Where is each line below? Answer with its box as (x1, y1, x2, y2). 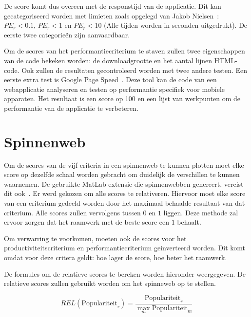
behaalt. (177, 217, 201, 227)
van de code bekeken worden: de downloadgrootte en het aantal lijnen (4, 55, 212, 65)
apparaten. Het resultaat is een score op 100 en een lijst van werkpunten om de (4, 93, 240, 104)
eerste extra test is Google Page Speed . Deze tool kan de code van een (4, 74, 217, 85)
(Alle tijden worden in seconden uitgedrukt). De (104, 20, 248, 30)
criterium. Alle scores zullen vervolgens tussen (4, 207, 141, 217)
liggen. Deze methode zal (163, 207, 238, 217)
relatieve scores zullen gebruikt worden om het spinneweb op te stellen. (4, 278, 216, 288)
